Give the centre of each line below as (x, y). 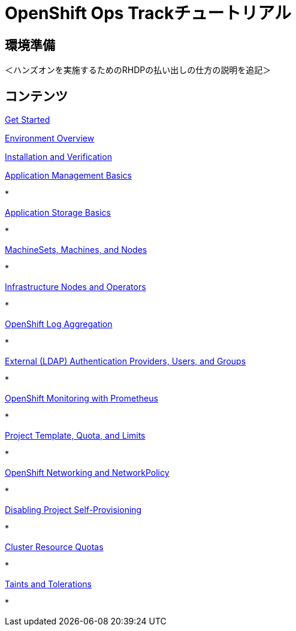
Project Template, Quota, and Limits (75, 436)
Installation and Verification (58, 157)
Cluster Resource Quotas (54, 547)
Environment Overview (50, 138)
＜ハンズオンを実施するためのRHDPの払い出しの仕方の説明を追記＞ (138, 70)
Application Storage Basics (58, 213)
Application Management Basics (68, 176)
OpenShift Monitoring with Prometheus (81, 398)
